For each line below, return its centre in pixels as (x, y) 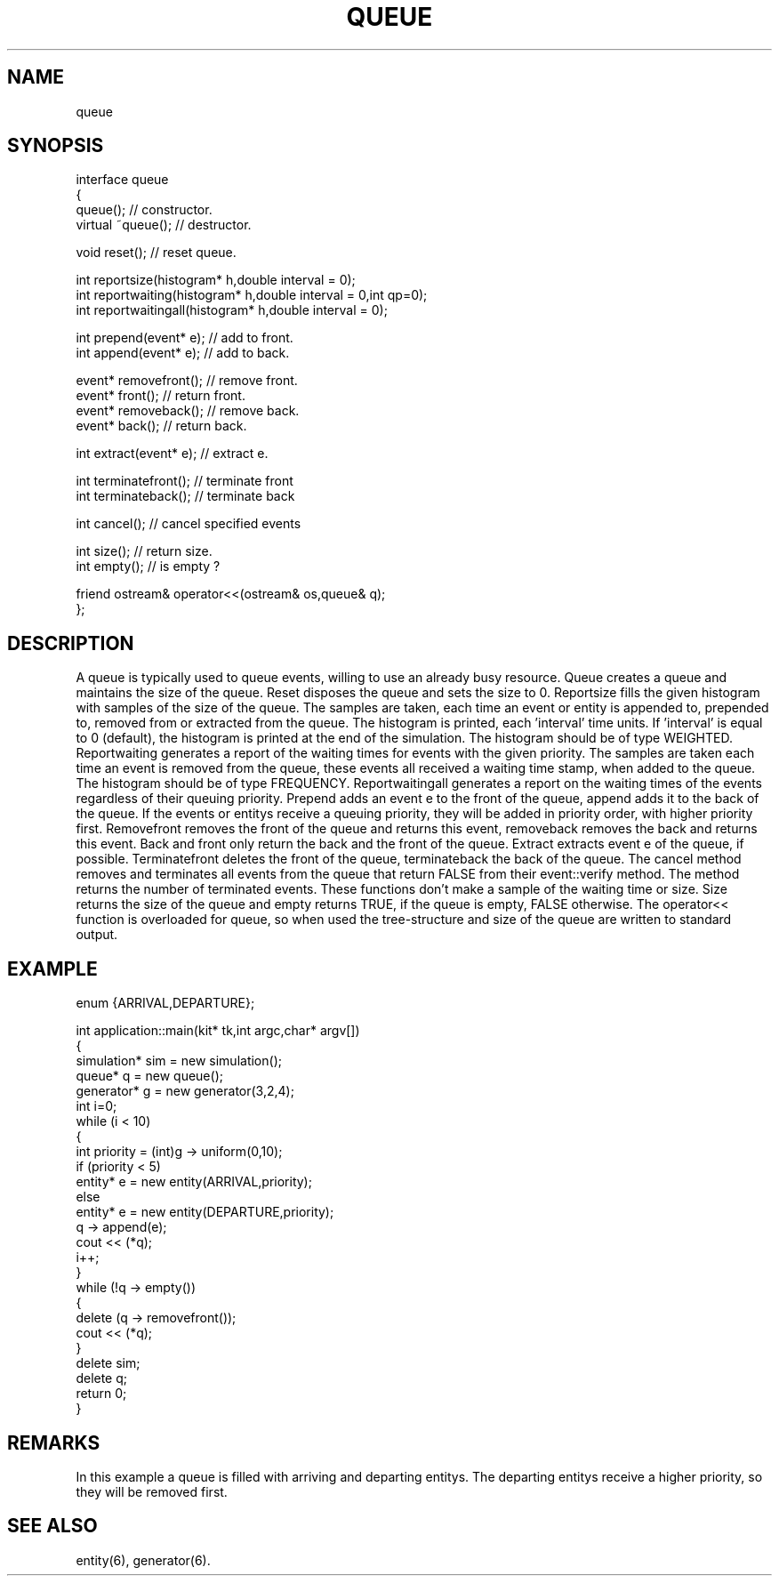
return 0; (101, 1394)
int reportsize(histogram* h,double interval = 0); (216, 280)
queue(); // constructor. (144, 210)
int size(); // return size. (144, 551)
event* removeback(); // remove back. (188, 411)
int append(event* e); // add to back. (183, 353)
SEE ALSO (52, 1526)
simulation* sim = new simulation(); (179, 1061)
